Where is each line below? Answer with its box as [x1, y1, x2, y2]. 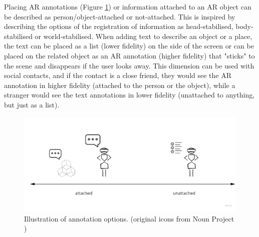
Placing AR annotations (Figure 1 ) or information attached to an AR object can [4, 1, 251, 11]
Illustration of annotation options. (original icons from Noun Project [24, 213, 234, 223]
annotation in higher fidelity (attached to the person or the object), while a [4, 79, 235, 90]
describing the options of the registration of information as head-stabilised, [4, 21, 233, 31]
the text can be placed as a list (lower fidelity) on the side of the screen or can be [4, 40, 254, 51]
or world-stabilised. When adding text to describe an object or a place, [35, 30, 252, 41]
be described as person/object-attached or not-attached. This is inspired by [4, 11, 235, 21]
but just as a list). [4, 99, 60, 109]
